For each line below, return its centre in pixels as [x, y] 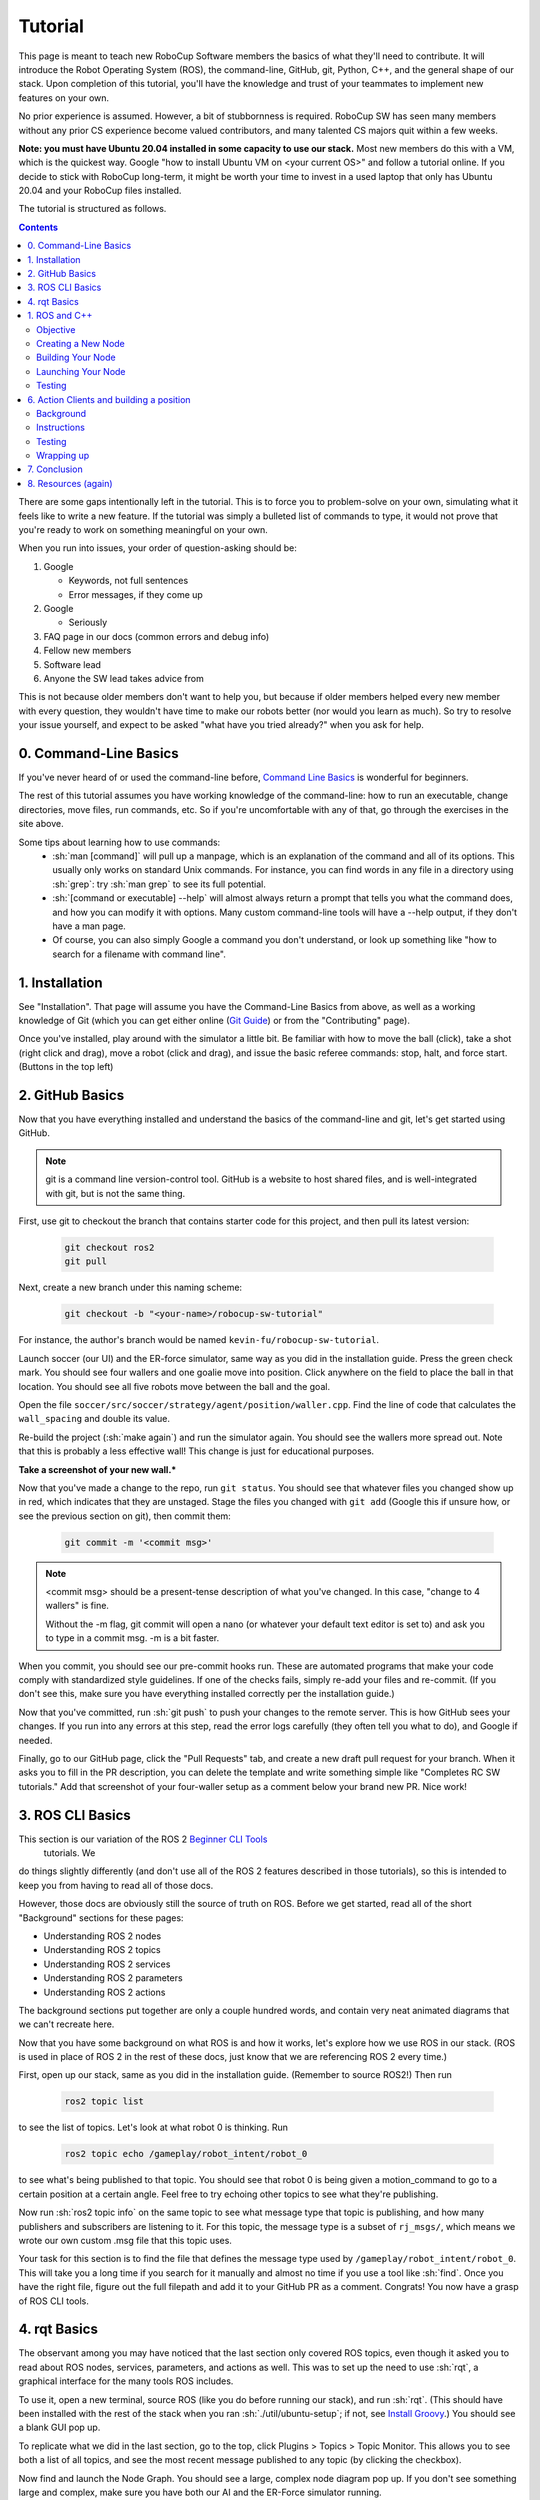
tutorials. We [69, 1853]
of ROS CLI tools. [54, 2301]
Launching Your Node [81, 371]
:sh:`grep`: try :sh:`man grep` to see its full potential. [159, 884]
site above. [41, 824]
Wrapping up [63, 456]
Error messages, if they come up [136, 594]
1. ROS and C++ [60, 316]
